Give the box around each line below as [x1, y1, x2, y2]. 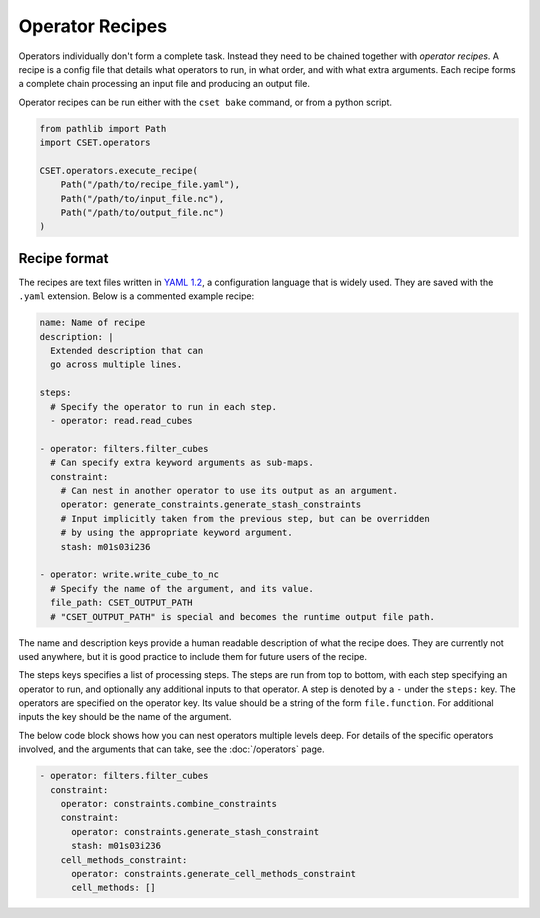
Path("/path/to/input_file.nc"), [60, 193, 225, 204]
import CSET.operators [39, 137, 151, 149]
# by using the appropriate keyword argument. [60, 527, 294, 539]
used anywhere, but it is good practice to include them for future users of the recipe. [18, 650, 367, 662]
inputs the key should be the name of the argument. [18, 711, 232, 723]
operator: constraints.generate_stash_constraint [71, 826, 320, 837]
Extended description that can [50, 345, 204, 357]
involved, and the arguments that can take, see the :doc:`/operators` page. [18, 743, 325, 755]
